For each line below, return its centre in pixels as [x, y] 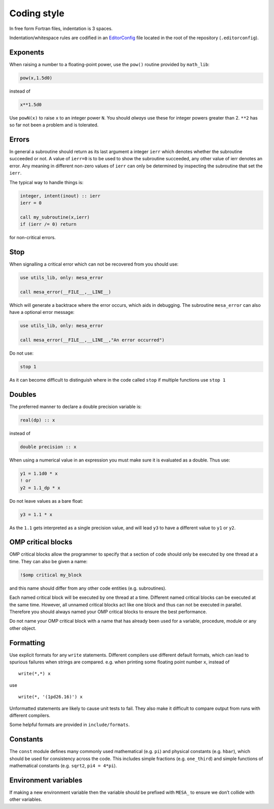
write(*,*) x [35, 674]
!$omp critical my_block [51, 575]
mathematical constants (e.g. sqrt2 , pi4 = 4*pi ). [63, 766]
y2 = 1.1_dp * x [40, 488]
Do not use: [22, 353]
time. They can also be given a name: [48, 561]
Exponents [27, 52]
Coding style [37, 13]
